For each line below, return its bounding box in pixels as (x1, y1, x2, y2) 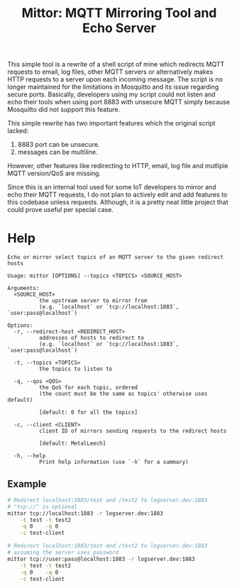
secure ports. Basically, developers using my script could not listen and (7, 90, 216, 99)
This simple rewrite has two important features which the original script (7, 119, 216, 128)
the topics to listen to (38, 365, 113, 373)
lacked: (7, 126, 29, 135)
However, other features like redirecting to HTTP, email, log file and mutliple (7, 162, 228, 170)
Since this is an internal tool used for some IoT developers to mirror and (7, 183, 216, 192)
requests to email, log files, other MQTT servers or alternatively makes (7, 67, 214, 76)
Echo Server (82, 20, 156, 36)
